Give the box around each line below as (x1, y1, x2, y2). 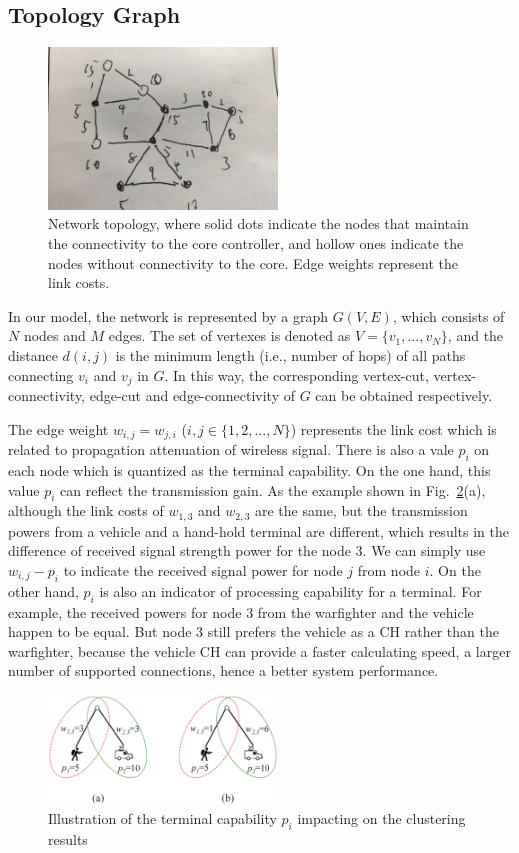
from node (357, 559, 421, 580)
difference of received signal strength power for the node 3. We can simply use (8, 540, 486, 561)
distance (8, 345, 58, 366)
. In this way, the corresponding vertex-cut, (164, 364, 429, 385)
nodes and (23, 325, 86, 346)
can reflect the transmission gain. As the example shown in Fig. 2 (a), (60, 479, 486, 500)
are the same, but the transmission (254, 500, 468, 521)
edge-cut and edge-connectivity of (89, 385, 295, 406)
